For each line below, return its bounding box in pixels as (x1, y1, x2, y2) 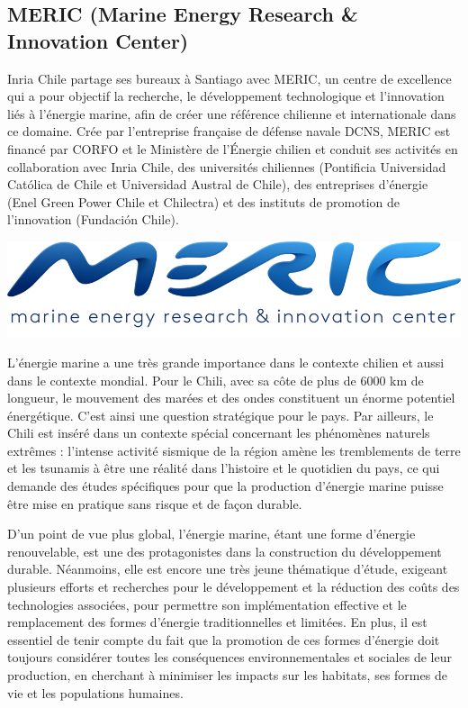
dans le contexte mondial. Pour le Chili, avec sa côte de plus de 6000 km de (7, 370, 424, 389)
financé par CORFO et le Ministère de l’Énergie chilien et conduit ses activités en (7, 139, 458, 158)
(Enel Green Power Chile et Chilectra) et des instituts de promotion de (7, 192, 400, 211)
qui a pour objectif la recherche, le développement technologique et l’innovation (7, 86, 445, 105)
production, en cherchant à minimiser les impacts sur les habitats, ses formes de (7, 666, 447, 685)
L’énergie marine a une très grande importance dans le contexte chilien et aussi (7, 352, 445, 371)
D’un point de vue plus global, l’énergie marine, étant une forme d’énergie (7, 524, 416, 543)
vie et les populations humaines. (7, 683, 184, 702)
